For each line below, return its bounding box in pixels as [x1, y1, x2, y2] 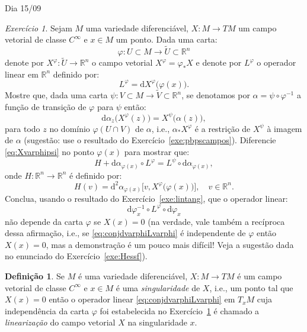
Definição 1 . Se [5, 270, 65, 282]
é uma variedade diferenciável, [78, 270, 188, 282]
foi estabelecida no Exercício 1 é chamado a [100, 304, 260, 317]
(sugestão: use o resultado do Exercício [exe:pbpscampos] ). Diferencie [24, 134, 276, 146]
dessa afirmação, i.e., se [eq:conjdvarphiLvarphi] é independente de [5, 227, 246, 239]
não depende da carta [5, 215, 83, 227]
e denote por [196, 56, 242, 69]
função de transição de [5, 100, 87, 112]
